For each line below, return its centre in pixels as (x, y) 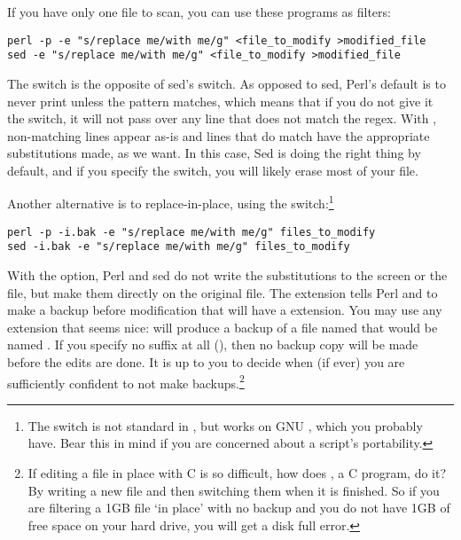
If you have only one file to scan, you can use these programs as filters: (199, 12)
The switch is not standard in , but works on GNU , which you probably (225, 425)
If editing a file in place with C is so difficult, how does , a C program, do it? (237, 473)
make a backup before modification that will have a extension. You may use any (225, 310)
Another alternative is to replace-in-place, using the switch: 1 (171, 202)
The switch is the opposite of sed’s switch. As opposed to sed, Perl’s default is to (227, 83)
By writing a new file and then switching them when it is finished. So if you (234, 490)
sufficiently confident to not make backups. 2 (126, 381)
